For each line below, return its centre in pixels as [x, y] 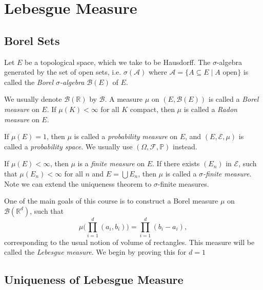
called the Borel [29, 82]
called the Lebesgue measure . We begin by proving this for [95, 252]
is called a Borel [234, 99]
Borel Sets [32, 40]
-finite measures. [183, 183]
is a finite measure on [111, 163]
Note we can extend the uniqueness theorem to [78, 183]
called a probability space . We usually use [68, 146]
